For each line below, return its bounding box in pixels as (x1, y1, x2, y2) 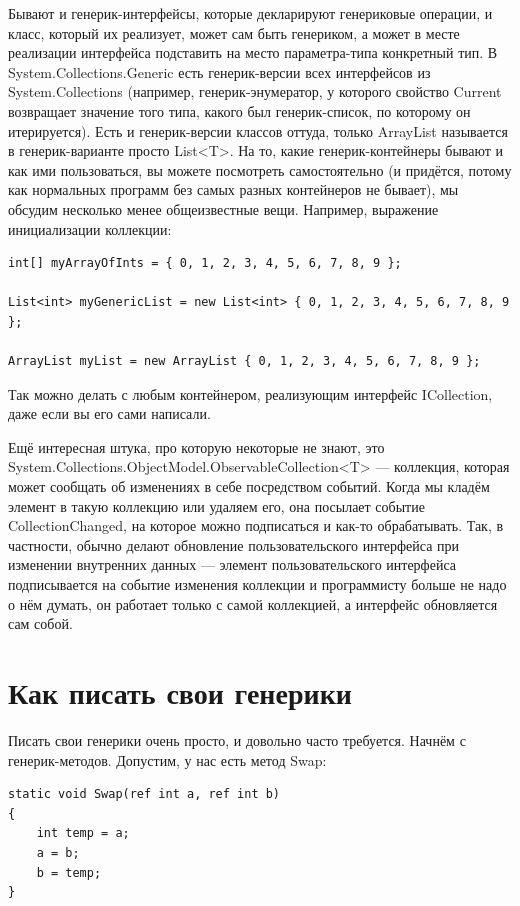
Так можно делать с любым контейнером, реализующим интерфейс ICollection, (8, 383, 493, 404)
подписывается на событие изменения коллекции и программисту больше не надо (8, 574, 507, 595)
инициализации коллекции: (8, 218, 172, 239)
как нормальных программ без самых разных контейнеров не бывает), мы (8, 179, 459, 200)
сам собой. (8, 613, 73, 634)
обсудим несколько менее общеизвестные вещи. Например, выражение (8, 198, 439, 219)
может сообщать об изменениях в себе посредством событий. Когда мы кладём (8, 476, 490, 497)
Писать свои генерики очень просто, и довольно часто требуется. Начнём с (8, 729, 466, 750)
